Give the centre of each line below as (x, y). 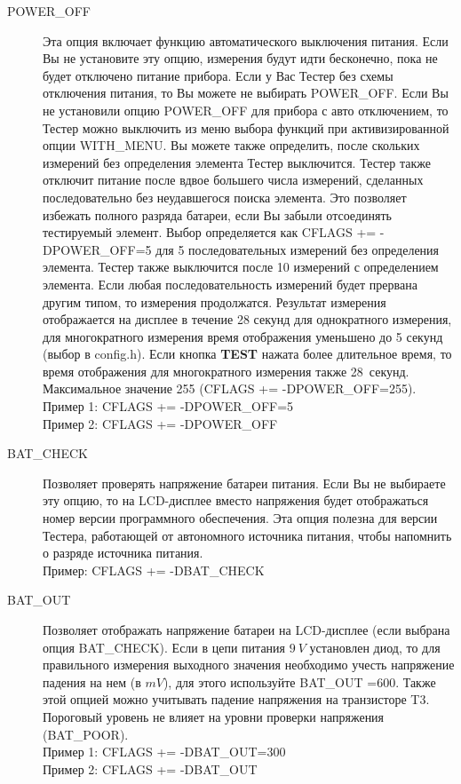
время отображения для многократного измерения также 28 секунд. (226, 371)
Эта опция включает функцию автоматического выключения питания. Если (246, 40)
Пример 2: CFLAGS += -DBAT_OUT (150, 768)
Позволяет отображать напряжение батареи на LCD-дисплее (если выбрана (246, 630)
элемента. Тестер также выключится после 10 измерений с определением (241, 267)
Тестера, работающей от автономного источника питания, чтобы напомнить (247, 535)
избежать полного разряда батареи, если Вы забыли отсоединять (217, 214)
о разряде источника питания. (123, 553)
